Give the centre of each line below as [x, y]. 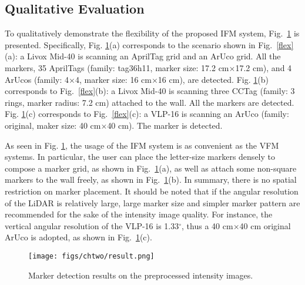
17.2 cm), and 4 [264, 67]
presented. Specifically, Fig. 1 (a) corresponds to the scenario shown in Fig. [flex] [149, 44]
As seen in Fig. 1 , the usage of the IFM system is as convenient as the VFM [142, 145]
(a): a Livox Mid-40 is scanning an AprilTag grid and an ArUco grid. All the [143, 56]
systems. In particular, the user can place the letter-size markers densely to [140, 157]
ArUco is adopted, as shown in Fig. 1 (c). [78, 237]
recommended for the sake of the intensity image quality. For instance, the [139, 214]
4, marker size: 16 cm [113, 79]
